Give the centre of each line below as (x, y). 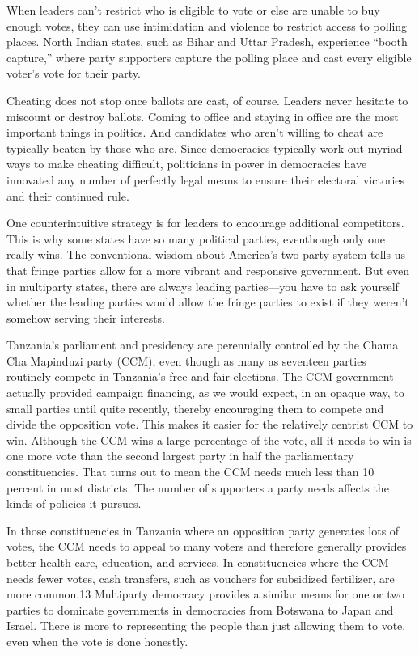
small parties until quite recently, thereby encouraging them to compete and (195, 408)
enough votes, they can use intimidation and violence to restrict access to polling (207, 25)
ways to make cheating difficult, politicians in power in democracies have (187, 164)
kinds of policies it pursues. (74, 503)
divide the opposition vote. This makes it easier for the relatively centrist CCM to (210, 424)
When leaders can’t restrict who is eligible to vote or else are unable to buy (193, 10)
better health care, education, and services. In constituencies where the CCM (198, 562)
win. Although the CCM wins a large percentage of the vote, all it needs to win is (209, 439)
